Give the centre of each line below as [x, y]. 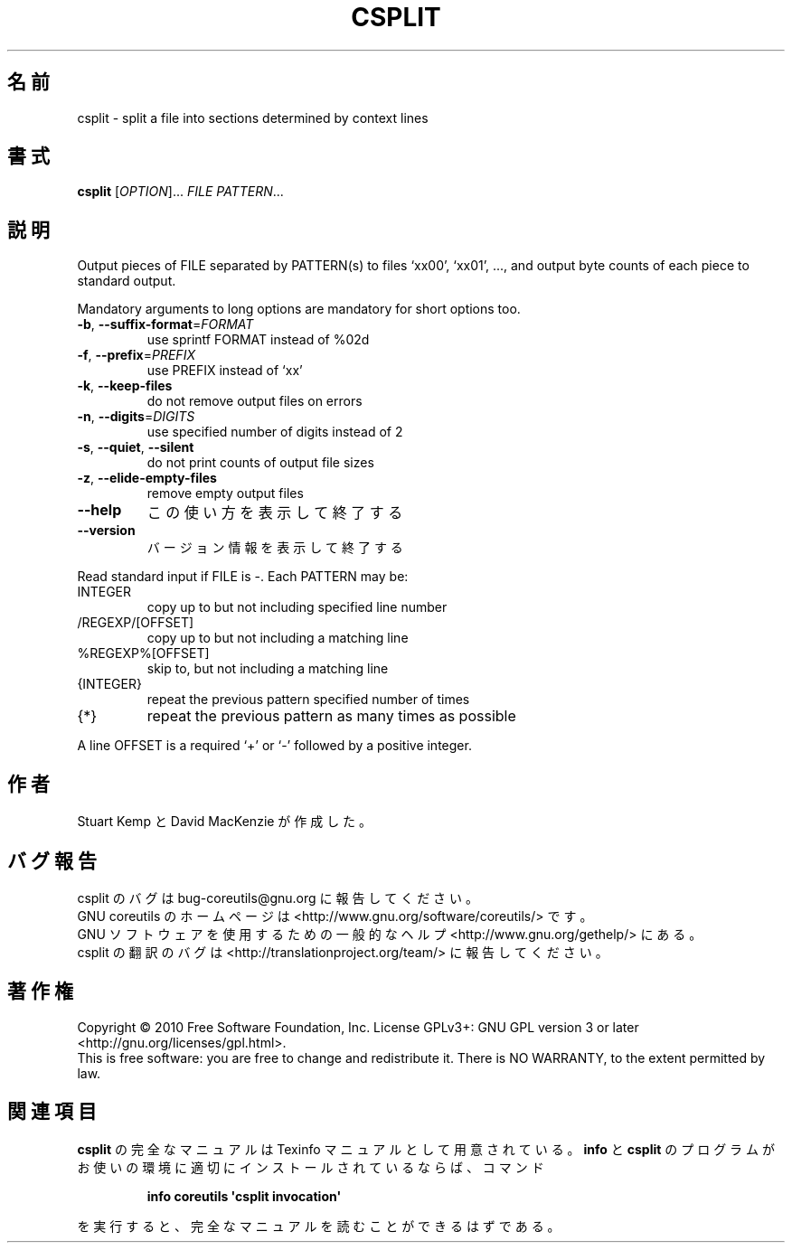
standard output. [127, 281]
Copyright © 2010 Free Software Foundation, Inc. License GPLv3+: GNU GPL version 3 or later [358, 1027]
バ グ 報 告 [52, 860]
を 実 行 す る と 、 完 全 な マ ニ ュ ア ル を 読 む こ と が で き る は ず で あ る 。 [319, 1226]
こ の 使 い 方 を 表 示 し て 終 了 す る [275, 513]
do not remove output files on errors [255, 401]
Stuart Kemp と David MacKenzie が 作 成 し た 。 [225, 822]
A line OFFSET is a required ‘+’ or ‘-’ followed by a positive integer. [274, 746]
